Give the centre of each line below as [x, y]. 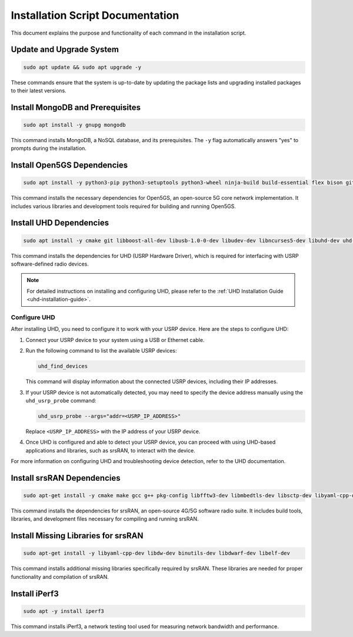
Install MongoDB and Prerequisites [76, 107]
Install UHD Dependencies [60, 223]
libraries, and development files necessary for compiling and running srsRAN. [105, 519]
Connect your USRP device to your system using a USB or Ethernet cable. [115, 340]
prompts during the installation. [49, 148]
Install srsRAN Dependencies [66, 478]
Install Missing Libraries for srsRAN [77, 536]
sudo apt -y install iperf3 [64, 611]
